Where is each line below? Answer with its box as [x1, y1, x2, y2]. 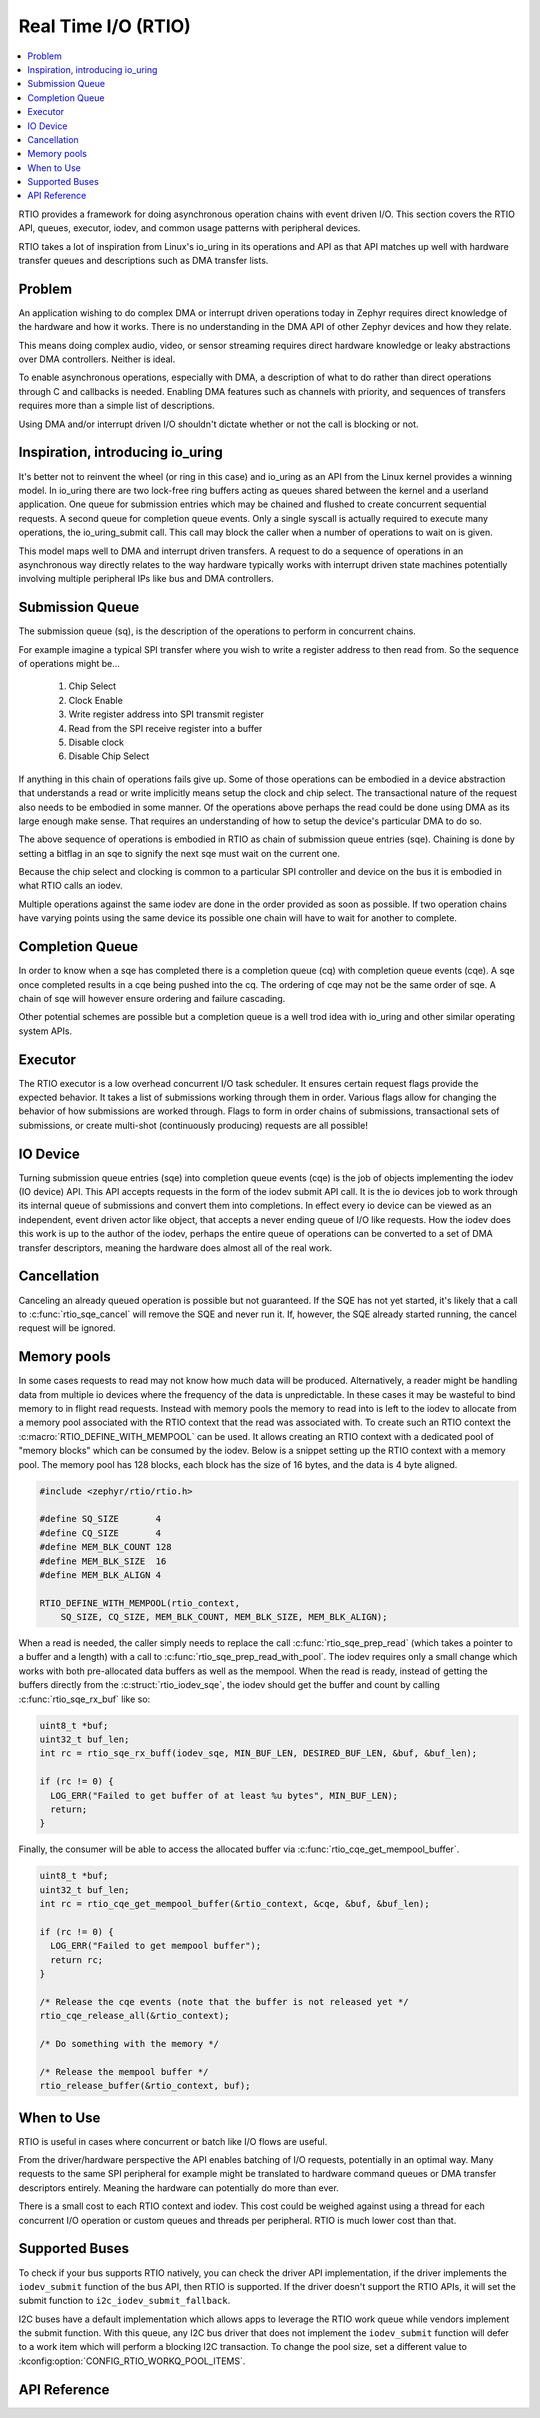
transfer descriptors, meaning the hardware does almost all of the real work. [18, 1241, 333, 1254]
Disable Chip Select [68, 750, 150, 762]
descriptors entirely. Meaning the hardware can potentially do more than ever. [18, 2181, 339, 2194]
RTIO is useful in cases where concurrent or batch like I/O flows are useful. [18, 2135, 328, 2147]
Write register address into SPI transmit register [68, 708, 265, 720]
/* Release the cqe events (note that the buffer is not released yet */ [39, 1996, 409, 2007]
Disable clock [68, 736, 125, 748]
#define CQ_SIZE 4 [39, 1527, 162, 1539]
